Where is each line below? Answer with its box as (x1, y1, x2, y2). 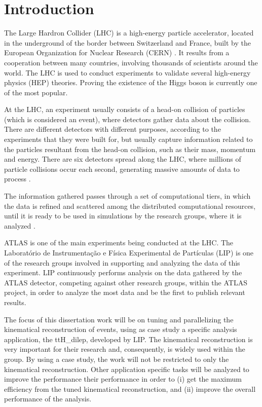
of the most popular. (4, 87, 68, 97)
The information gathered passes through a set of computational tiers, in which (4, 191, 251, 201)
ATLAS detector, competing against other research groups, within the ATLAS (4, 277, 247, 287)
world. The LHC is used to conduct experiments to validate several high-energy (4, 67, 251, 78)
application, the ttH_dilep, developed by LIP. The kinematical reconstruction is (4, 334, 253, 344)
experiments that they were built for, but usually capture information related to (4, 134, 253, 144)
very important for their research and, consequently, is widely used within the (4, 344, 245, 354)
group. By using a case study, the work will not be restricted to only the (4, 353, 229, 364)
